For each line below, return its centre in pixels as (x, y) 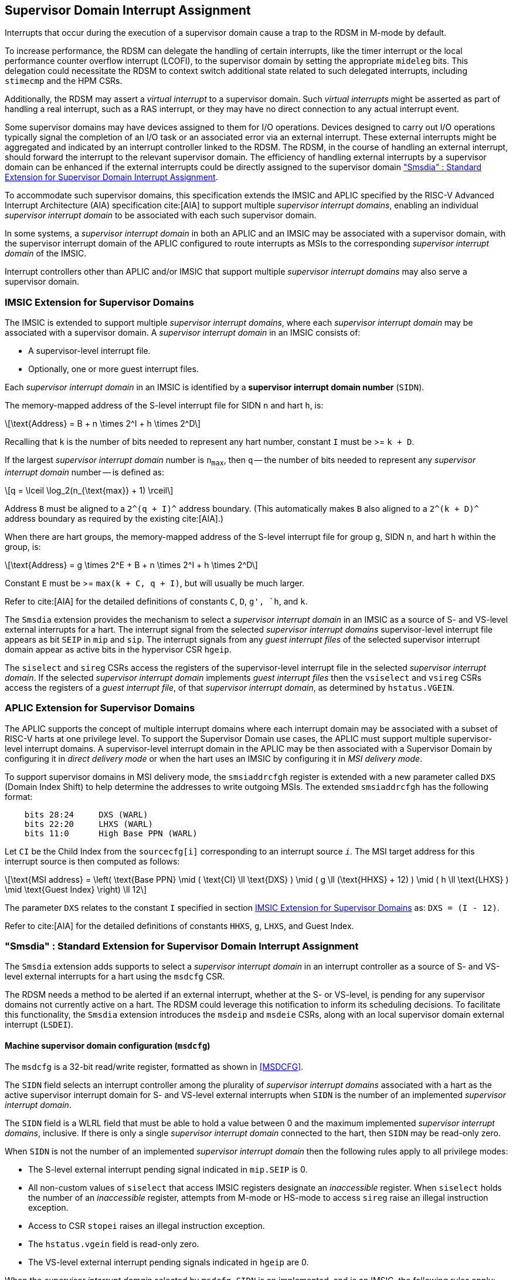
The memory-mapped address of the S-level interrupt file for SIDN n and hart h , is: (164, 406)
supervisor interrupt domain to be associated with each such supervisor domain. (161, 215)
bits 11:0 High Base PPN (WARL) (111, 833)
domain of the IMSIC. (46, 254)
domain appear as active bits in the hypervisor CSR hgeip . (118, 649)
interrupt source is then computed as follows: (92, 861)
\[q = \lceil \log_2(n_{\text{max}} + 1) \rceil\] (89, 490)
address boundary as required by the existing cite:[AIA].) (114, 518)
